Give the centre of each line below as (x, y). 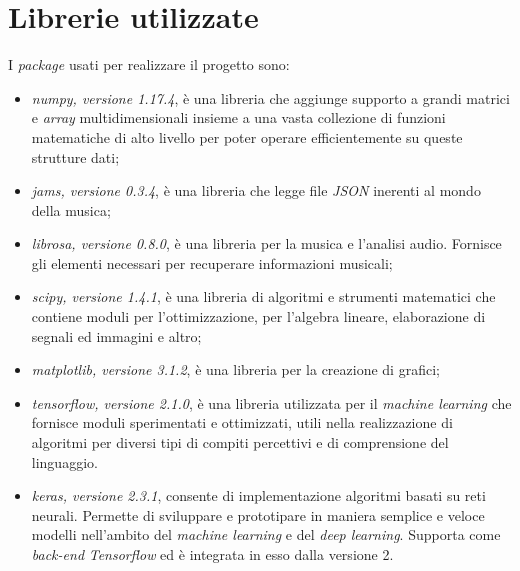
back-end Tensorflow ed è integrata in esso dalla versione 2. (212, 554)
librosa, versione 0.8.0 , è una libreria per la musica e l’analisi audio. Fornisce (266, 243)
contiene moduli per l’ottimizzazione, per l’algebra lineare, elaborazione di (258, 316)
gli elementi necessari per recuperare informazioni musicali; (212, 262)
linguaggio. (64, 461)
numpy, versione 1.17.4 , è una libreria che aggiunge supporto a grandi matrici (270, 97)
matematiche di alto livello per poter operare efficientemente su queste (247, 136)
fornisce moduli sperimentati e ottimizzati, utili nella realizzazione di (242, 422)
